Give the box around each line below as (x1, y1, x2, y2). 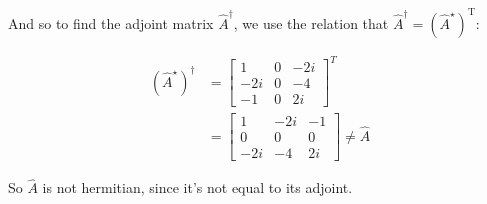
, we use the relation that (233, 12, 389, 33)
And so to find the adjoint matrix (8, 12, 214, 33)
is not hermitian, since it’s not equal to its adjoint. (42, 177, 353, 198)
